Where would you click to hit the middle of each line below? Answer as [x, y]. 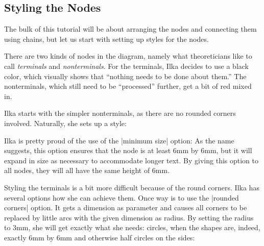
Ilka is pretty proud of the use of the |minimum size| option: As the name [119, 140]
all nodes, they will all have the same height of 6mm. [87, 170]
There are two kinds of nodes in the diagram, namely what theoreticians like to [128, 56]
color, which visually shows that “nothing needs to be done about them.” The [125, 76]
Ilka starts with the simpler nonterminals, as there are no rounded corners [120, 113]
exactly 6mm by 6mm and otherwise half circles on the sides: [100, 237]
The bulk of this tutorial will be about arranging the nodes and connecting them [130, 29]
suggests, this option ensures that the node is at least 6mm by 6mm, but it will [128, 150]
